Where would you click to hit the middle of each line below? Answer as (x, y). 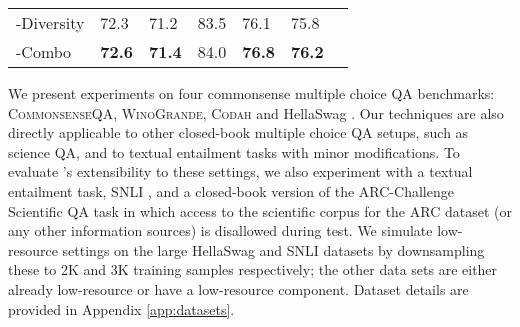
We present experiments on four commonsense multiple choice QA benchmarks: (251, 93)
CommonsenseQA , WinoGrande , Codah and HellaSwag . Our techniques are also (256, 112)
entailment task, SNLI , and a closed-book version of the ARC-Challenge (231, 190)
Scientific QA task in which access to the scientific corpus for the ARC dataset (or (260, 210)
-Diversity (50, 22)
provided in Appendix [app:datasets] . (121, 308)
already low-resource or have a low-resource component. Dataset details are (238, 288)
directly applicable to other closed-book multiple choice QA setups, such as (238, 132)
